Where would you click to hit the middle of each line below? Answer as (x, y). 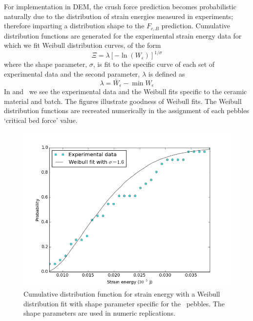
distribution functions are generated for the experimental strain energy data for (123, 35)
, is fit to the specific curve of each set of (154, 64)
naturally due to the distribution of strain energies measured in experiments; (119, 16)
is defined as (167, 73)
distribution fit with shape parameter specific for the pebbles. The (124, 303)
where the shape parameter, (46, 64)
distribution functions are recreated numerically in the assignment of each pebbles (126, 110)
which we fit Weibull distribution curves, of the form (83, 45)
